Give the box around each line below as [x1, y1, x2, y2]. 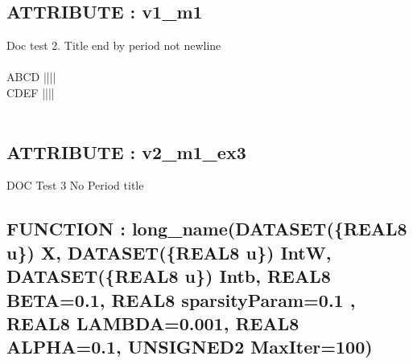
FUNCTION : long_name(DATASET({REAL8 [6, 216, 407, 241]
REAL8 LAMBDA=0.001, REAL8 [6, 310, 299, 335]
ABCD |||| [6, 68, 56, 85]
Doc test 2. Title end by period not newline [6, 37, 221, 54]
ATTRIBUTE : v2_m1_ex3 [6, 139, 246, 164]
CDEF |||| [6, 84, 55, 100]
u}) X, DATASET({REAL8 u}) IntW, [6, 239, 332, 264]
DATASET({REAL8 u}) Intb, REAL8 [6, 264, 331, 288]
